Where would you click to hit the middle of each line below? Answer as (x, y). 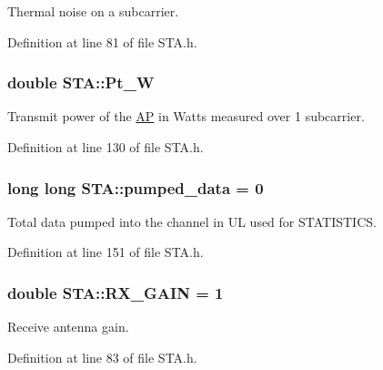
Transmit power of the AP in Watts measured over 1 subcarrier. (186, 116)
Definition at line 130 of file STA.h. (106, 147)
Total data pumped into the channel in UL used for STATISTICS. (192, 221)
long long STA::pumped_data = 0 (136, 187)
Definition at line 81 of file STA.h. (102, 41)
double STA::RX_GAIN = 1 (116, 292)
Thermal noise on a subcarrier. (93, 11)
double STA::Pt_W (81, 82)
